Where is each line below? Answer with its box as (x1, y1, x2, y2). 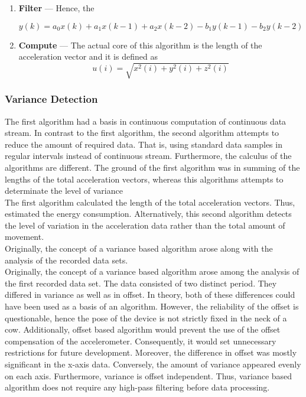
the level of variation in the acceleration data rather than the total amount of (5, 219, 285, 231)
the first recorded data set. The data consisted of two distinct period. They (5, 276, 277, 289)
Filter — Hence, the (18, 2, 95, 14)
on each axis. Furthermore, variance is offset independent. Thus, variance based (5, 369, 292, 382)
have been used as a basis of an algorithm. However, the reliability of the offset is (5, 300, 299, 313)
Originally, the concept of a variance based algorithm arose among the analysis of (5, 265, 300, 278)
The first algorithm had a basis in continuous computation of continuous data (5, 115, 287, 127)
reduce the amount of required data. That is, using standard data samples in (5, 138, 282, 150)
